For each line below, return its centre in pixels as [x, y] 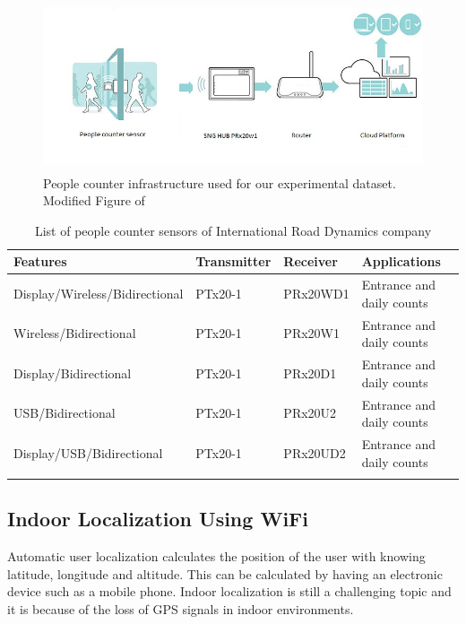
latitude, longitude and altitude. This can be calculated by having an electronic [225, 573]
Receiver [311, 261]
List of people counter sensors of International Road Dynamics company [233, 230]
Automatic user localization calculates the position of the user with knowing [216, 556]
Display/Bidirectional [73, 373]
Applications [401, 261]
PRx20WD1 [316, 293]
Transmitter [233, 261]
